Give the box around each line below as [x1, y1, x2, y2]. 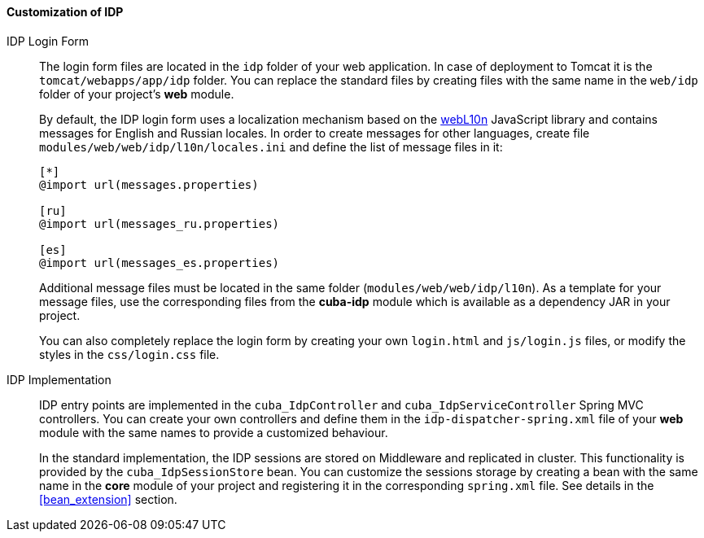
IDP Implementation [7, 372, 112, 387]
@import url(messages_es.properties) [39, 256, 280, 269]
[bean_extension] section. [39, 492, 177, 506]
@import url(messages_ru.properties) [39, 217, 280, 230]
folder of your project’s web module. [39, 86, 234, 101]
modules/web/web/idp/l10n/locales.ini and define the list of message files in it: [39, 139, 503, 154]
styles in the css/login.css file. [39, 347, 220, 361]
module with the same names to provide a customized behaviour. [39, 425, 388, 440]
